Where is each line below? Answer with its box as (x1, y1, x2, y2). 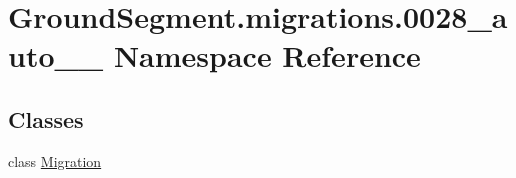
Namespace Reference (113, 35, 421, 76)
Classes (8, 103, 84, 134)
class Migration (8, 150, 102, 171)
